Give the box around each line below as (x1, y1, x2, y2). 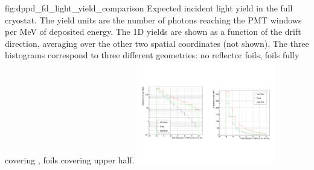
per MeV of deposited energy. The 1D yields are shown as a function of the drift (5, 25, 301, 38)
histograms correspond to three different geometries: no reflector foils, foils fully (5, 49, 300, 61)
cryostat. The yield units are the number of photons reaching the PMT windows (5, 13, 302, 26)
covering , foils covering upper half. (5, 153, 135, 166)
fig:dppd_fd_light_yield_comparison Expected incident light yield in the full (5, 2, 293, 14)
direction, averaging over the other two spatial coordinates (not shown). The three (5, 37, 309, 49)
